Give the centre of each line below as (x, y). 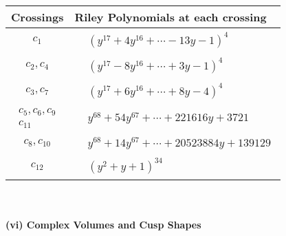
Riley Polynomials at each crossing (170, 17)
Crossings (37, 17)
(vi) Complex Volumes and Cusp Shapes (103, 225)
